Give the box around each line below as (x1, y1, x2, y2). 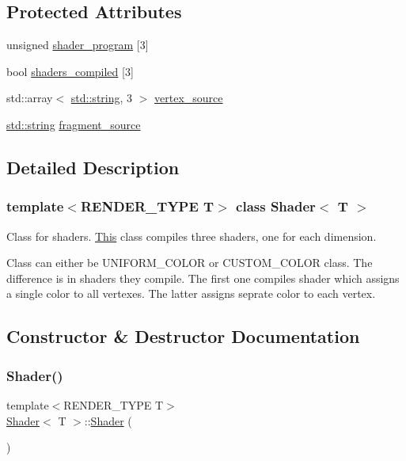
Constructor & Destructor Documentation (6, 324, 360, 349)
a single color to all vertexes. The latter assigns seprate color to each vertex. (6, 285, 376, 302)
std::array (6, 90, 53, 106)
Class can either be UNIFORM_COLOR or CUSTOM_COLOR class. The (6, 254, 373, 271)
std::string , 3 (70, 90, 133, 106)
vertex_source (154, 90, 223, 106)
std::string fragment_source (6, 116, 141, 132)
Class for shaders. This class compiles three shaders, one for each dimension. (6, 227, 377, 244)
